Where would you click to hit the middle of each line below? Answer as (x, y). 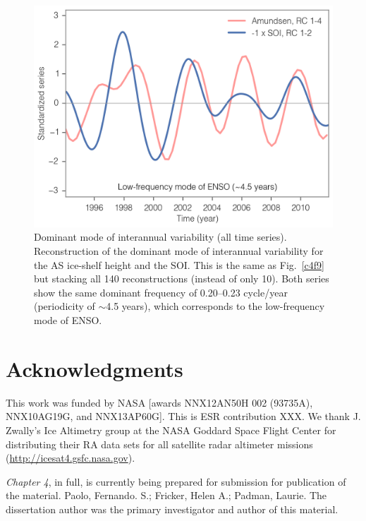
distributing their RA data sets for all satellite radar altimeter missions (159, 444)
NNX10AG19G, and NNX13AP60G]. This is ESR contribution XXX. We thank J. (183, 416)
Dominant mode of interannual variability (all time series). (160, 237)
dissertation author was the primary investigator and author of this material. (172, 509)
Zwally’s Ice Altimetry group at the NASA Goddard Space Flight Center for (171, 430)
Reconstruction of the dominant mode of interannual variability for (179, 251)
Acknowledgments (94, 368)
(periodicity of (65, 306)
